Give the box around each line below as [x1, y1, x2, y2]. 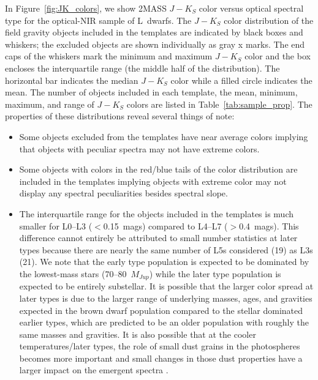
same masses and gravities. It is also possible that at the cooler [19, 327, 256, 340]
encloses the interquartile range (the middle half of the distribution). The [5, 61, 280, 74]
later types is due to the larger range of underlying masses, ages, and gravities [19, 291, 312, 304]
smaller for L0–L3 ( [19, 219, 93, 232]
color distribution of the [224, 13, 314, 26]
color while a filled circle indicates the [170, 73, 312, 86]
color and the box [244, 50, 311, 62]
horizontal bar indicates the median [5, 73, 138, 86]
